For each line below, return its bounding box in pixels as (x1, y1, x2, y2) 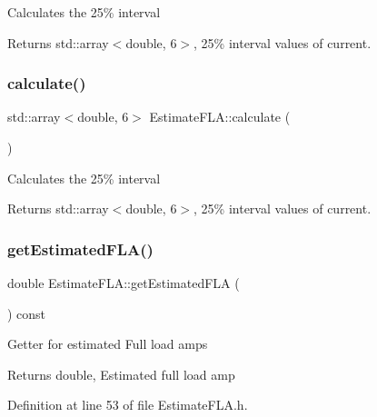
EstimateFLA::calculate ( (149, 107, 291, 126)
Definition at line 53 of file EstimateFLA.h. (7, 395, 248, 414)
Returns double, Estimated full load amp (7, 364, 235, 383)
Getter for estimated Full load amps (7, 334, 208, 353)
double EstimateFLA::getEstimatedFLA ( (7, 273, 240, 292)
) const (7, 303, 46, 323)
